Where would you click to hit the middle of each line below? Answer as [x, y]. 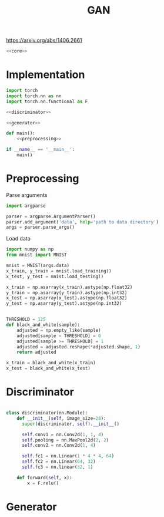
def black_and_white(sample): [43, 325]
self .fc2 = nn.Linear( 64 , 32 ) [58, 462]
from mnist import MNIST [36, 255]
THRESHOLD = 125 [26, 320]
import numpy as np [30, 249]
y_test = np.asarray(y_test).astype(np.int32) [64, 304]
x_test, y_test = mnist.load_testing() [55, 276]
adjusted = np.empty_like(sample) [59, 330]
